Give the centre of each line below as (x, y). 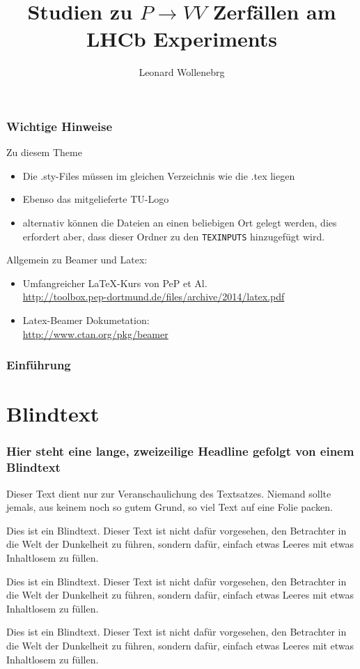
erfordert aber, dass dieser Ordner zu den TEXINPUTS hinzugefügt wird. (174, 236)
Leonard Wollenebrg (182, 72)
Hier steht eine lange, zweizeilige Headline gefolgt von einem (180, 451)
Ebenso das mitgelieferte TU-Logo (96, 199)
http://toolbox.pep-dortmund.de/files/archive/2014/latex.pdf (154, 297)
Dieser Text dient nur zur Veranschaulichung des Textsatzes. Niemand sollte (169, 493)
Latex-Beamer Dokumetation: (86, 320)
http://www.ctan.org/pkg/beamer (95, 333)
